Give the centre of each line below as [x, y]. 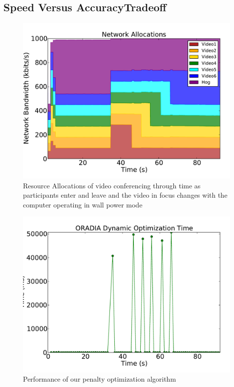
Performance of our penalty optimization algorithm [100, 379]
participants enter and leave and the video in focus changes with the [125, 195]
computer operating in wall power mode [83, 204]
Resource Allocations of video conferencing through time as [112, 185]
